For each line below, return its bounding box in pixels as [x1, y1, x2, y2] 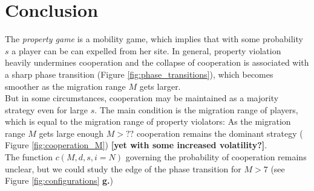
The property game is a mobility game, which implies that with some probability [5, 33, 303, 45]
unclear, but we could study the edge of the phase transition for [5, 162, 241, 175]
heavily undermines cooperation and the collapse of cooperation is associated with [5, 56, 309, 69]
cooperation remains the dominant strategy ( [136, 127, 303, 139]
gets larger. [139, 80, 181, 92]
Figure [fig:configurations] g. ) [5, 174, 113, 187]
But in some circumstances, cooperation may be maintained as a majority [5, 92, 279, 104]
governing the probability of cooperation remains [125, 151, 307, 163]
